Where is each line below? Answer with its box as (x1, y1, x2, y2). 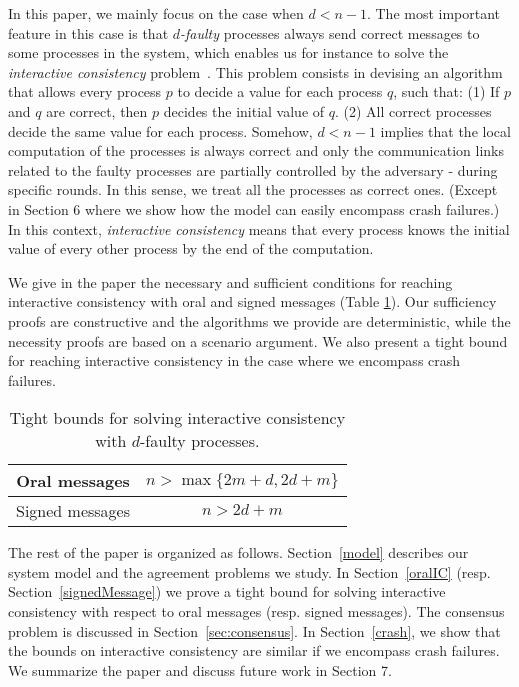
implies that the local (380, 120, 511, 141)
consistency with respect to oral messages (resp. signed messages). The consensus (8, 601, 505, 622)
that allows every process (8, 81, 162, 102)
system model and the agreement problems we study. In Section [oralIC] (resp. (8, 561, 491, 582)
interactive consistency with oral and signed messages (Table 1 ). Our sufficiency (8, 291, 497, 312)
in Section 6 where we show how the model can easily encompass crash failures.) (8, 198, 500, 219)
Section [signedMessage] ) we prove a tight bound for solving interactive (8, 581, 446, 602)
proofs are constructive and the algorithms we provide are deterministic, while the (8, 310, 511, 331)
